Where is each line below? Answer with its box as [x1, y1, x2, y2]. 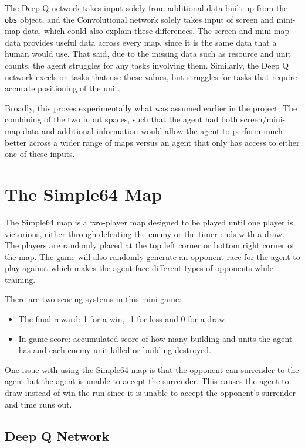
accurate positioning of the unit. [5, 82, 120, 94]
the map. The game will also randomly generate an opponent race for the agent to [5, 250, 300, 262]
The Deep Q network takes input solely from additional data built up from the [5, 2, 288, 13]
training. [5, 273, 36, 285]
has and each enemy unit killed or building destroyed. [18, 344, 211, 356]
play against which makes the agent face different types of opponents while [5, 262, 274, 274]
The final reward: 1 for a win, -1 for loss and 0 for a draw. [18, 313, 228, 325]
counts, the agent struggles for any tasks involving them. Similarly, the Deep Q [5, 59, 289, 71]
